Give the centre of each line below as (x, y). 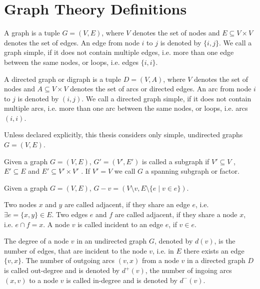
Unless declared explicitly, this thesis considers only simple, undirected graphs (123, 135)
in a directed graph (216, 260)
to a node (44, 280)
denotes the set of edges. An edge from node (72, 42)
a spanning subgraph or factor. (192, 171)
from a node (160, 260)
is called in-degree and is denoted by (122, 280)
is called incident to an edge (120, 224)
